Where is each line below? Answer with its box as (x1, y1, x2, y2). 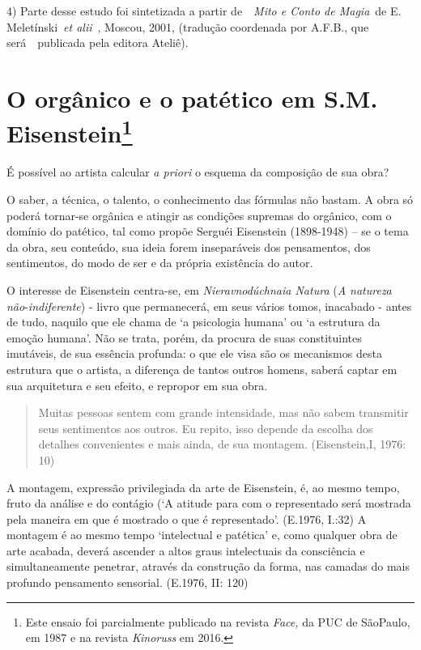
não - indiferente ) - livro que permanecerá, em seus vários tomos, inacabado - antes (6, 297, 412, 314)
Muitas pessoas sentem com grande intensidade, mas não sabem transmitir (38, 404, 409, 421)
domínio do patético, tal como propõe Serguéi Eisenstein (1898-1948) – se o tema (6, 223, 409, 240)
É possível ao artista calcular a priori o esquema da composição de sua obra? (6, 164, 389, 181)
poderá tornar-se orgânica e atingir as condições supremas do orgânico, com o (6, 206, 392, 223)
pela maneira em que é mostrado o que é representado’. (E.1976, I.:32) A (6, 510, 367, 527)
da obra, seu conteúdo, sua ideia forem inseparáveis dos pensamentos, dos (6, 238, 371, 255)
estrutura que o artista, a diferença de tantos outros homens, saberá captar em (6, 360, 398, 377)
